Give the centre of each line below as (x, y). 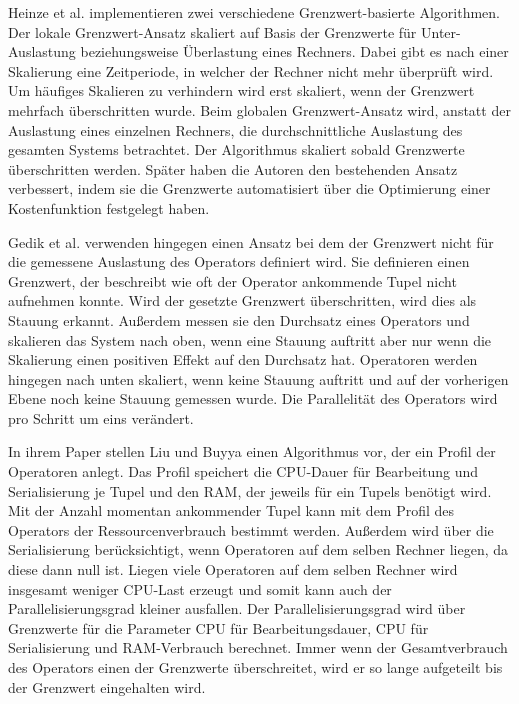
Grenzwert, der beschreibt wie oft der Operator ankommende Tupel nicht (232, 280)
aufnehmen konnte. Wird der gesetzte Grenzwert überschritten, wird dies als (242, 300)
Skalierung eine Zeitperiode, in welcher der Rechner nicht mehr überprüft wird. (251, 70)
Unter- (440, 31)
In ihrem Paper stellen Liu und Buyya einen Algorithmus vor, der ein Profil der (252, 451)
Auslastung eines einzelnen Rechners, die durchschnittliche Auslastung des (235, 129)
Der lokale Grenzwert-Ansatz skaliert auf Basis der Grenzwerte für (212, 31)
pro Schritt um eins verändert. (101, 417)
